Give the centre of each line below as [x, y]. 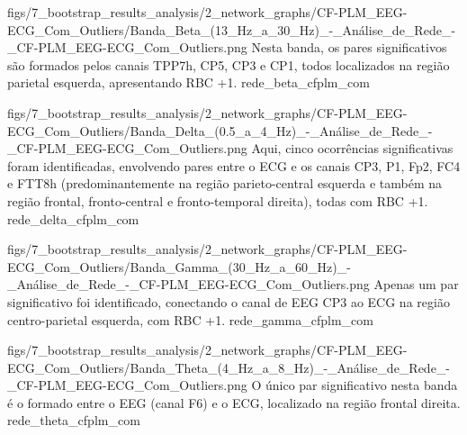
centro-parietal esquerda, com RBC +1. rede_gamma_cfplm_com [190, 319]
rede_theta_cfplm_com [74, 420]
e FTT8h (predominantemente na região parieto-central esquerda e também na [225, 183]
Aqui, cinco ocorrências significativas [352, 148]
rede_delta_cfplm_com [73, 218]
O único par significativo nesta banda [355, 385]
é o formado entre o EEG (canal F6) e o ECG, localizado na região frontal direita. [234, 402]
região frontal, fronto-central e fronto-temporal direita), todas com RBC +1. [218, 200]
